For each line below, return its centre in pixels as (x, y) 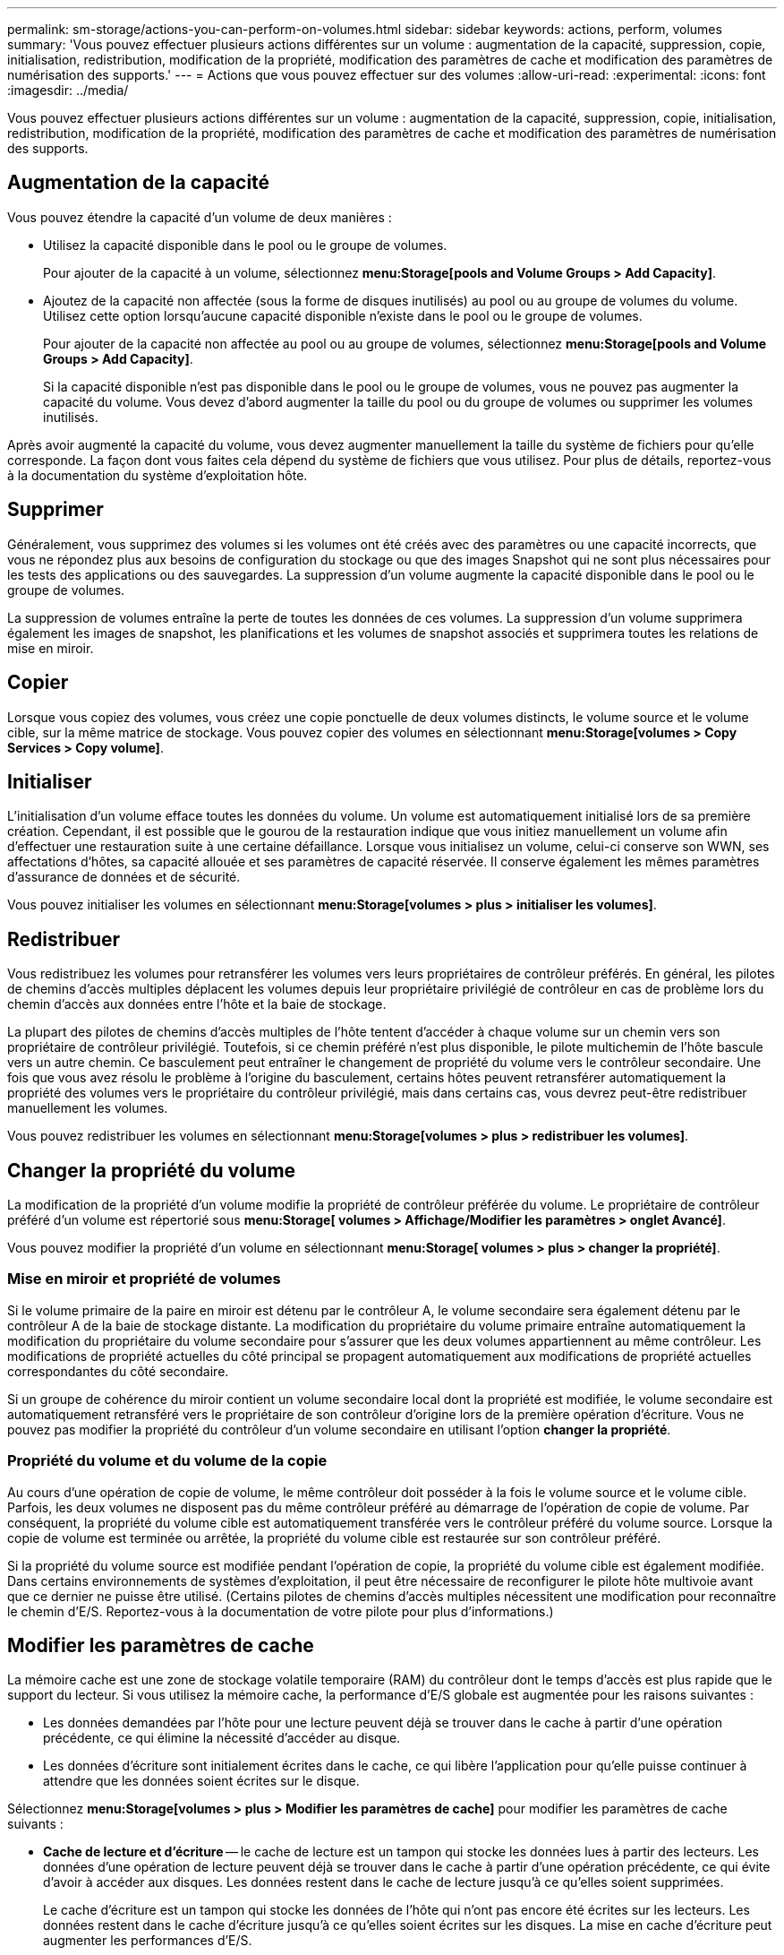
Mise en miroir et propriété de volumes (144, 1279)
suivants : (35, 1824)
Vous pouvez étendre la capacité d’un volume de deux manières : (200, 217)
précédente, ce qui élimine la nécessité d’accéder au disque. (222, 1738)
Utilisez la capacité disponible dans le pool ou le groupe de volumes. (245, 245)
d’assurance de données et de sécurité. (124, 877)
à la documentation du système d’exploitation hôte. (158, 475)
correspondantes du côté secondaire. (118, 1371)
